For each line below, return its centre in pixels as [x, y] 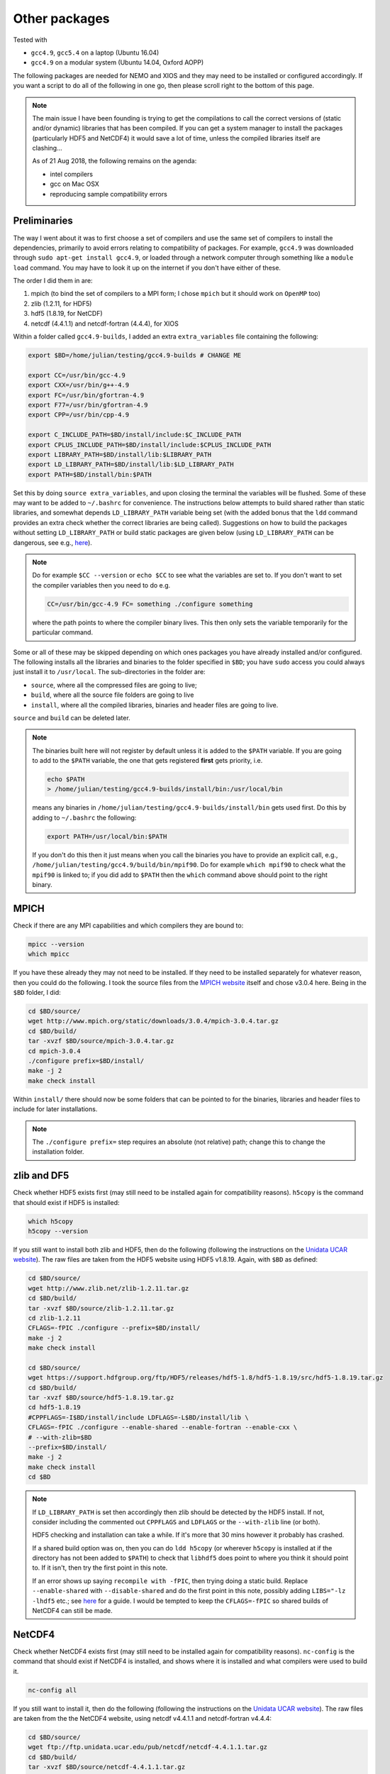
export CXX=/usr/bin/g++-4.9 [79, 385]
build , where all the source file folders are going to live [112, 695]
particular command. [63, 632]
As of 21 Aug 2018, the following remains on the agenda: [115, 161]
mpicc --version [56, 944]
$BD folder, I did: [37, 993]
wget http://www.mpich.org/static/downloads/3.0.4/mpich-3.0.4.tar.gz [154, 1021]
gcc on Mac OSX [74, 184]
